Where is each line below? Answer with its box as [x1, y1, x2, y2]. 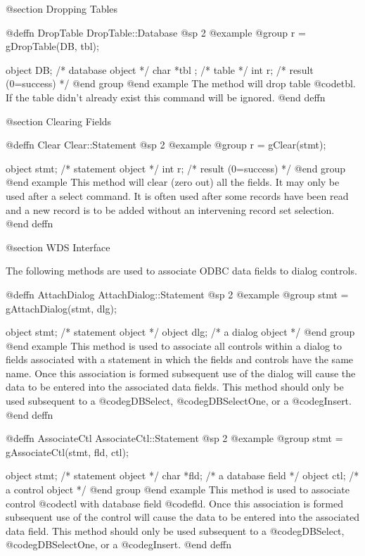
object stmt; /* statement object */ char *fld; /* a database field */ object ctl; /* [6, 468, 359, 483]
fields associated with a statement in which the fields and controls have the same [6, 352, 354, 367]
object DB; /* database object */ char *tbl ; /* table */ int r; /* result [6, 62, 314, 77]
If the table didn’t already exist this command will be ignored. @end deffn [6, 89, 326, 104]
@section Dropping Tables [6, 1, 118, 15]
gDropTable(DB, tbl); [6, 39, 99, 53]
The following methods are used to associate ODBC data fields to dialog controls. [6, 263, 357, 278]
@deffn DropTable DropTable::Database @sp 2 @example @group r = [6, 25, 306, 39]
